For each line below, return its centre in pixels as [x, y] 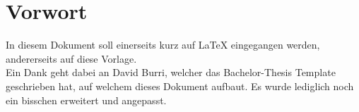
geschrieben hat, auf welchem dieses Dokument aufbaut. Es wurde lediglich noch [180, 86]
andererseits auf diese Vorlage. [71, 58]
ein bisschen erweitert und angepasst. [86, 100]
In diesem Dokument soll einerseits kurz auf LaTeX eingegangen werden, [163, 45]
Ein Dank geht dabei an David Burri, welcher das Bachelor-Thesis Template [171, 72]
